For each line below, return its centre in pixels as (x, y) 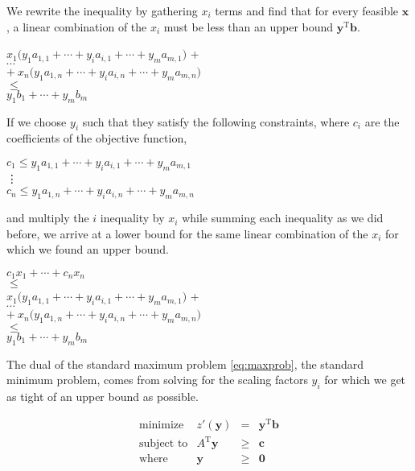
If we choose (37, 121)
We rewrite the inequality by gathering (102, 10)
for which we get (365, 380)
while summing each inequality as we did (283, 218)
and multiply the (48, 218)
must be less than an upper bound (249, 26)
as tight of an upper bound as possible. (103, 397)
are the (382, 121)
